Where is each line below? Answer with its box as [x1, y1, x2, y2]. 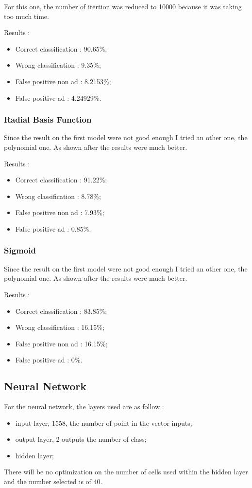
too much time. [4, 11, 49, 21]
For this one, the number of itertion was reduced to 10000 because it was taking [4, 1, 242, 11]
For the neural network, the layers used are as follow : [4, 401, 164, 412]
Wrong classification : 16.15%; [15, 322, 104, 332]
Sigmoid [4, 244, 36, 256]
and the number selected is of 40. [4, 476, 102, 487]
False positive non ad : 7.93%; [15, 207, 104, 217]
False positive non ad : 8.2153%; [15, 76, 111, 86]
